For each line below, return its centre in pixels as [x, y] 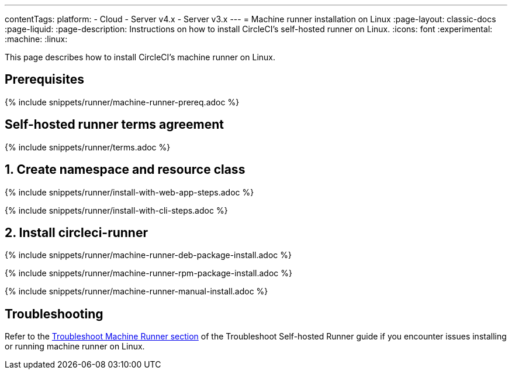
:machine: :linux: [36, 39]
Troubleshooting [54, 314]
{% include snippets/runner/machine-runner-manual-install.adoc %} [136, 291]
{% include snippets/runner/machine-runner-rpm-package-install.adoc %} [148, 273]
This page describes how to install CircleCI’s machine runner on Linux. [140, 57]
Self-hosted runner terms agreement [114, 125]
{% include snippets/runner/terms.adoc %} [88, 147]
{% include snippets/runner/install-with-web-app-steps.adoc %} [129, 192]
